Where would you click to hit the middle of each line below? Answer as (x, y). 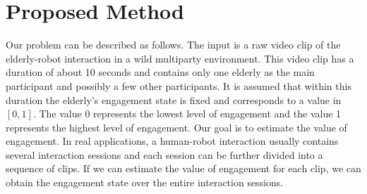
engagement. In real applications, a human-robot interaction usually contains (172, 141)
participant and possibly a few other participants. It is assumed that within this (179, 85)
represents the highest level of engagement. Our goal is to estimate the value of (176, 127)
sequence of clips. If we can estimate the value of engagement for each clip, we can (183, 168)
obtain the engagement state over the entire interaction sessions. (145, 182)
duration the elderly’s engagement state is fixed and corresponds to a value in (174, 99)
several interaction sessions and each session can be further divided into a (164, 154)
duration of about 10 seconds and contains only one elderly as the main (160, 72)
